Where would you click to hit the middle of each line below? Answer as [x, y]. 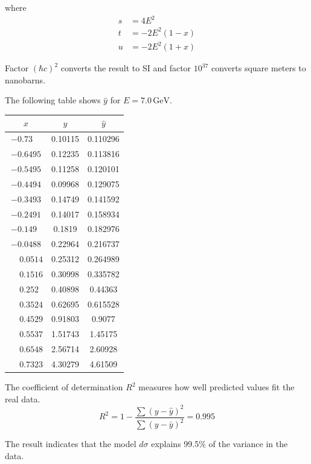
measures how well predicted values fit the [216, 387]
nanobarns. [25, 79]
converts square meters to [258, 68]
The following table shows [53, 100]
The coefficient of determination [64, 387]
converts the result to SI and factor [126, 68]
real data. [23, 398]
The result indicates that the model [71, 444]
